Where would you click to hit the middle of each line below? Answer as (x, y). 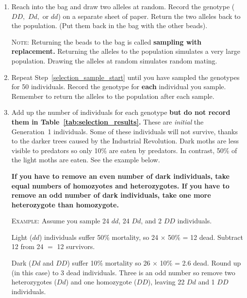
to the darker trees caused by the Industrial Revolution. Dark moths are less (125, 141)
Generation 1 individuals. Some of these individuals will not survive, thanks (124, 131)
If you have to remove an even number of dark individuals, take (120, 176)
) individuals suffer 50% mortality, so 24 (99, 237)
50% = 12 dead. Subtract (206, 237)
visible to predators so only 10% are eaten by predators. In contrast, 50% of (124, 150)
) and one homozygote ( (101, 282)
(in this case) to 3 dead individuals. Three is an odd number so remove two (123, 272)
